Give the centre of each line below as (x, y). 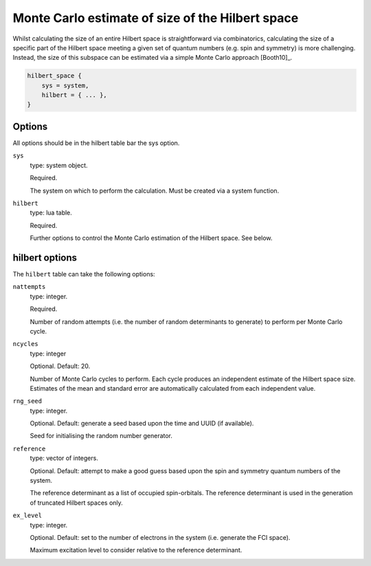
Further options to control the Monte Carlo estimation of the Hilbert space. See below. (151, 238)
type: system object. (59, 165)
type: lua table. (51, 213)
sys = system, (65, 85)
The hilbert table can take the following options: (84, 274)
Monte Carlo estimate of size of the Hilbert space (156, 18)
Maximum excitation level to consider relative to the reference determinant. (136, 550)
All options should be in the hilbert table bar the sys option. (96, 143)
